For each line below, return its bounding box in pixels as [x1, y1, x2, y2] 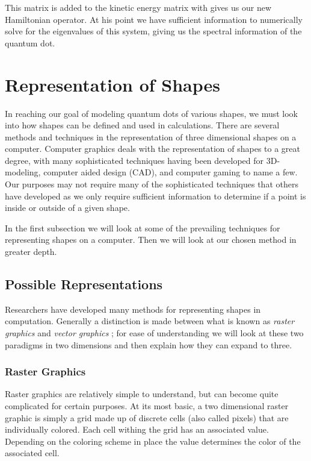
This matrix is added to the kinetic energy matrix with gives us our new [5, 1, 272, 13]
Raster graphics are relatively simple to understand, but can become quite [5, 387, 279, 400]
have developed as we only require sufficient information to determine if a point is [5, 189, 306, 202]
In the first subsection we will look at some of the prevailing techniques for [5, 221, 280, 234]
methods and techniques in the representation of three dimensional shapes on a [5, 130, 297, 143]
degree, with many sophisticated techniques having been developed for [5, 154, 264, 166]
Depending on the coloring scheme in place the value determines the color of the [5, 434, 301, 447]
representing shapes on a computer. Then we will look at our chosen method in [5, 233, 297, 246]
